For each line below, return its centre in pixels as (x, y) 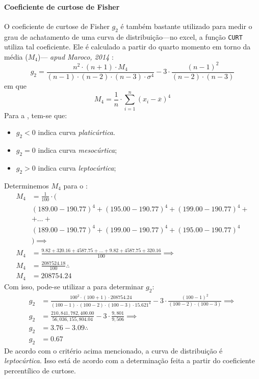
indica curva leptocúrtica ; (77, 167)
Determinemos (27, 185)
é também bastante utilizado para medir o (186, 26)
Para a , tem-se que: (36, 115)
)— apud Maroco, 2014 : (75, 56)
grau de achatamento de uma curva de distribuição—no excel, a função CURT (123, 36)
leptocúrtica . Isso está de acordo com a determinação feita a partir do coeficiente (129, 360)
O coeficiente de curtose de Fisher (57, 26)
